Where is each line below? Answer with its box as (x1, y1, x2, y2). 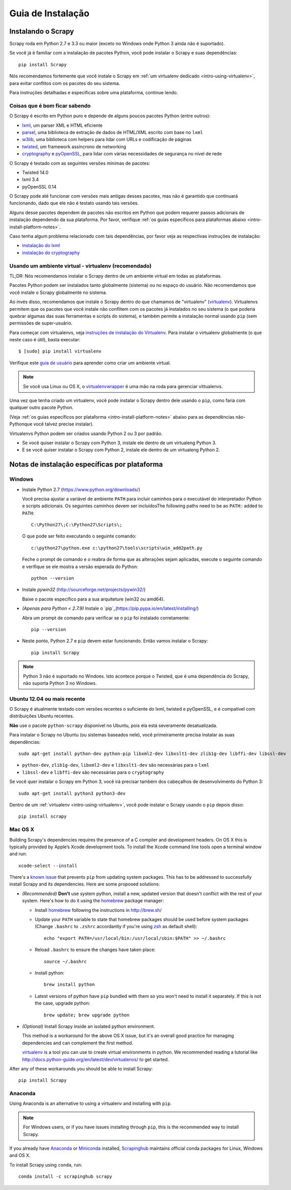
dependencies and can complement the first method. (22, 1040, 134, 1046)
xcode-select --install (18, 862, 78, 869)
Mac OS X (9, 826, 35, 833)
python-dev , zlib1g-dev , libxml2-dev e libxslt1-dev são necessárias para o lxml (22, 762, 209, 768)
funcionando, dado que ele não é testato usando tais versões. (9, 200, 139, 206)
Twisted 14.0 (22, 169, 49, 175)
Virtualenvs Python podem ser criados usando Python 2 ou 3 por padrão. (9, 430, 163, 437)
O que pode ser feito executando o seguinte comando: (22, 533, 137, 539)
